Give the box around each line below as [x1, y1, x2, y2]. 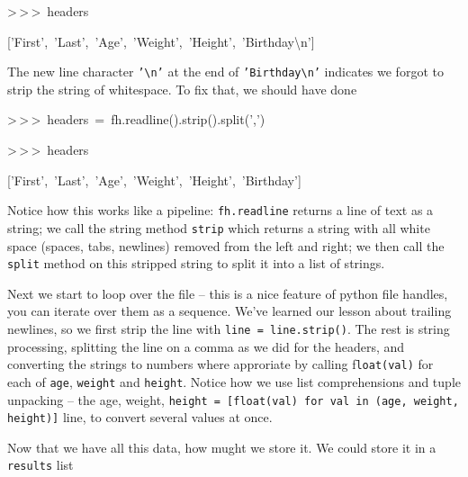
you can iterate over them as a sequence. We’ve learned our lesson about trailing [7, 301, 452, 320]
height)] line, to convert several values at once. [7, 408, 273, 427]
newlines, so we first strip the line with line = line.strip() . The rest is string [7, 319, 450, 337]
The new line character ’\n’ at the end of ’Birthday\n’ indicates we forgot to [7, 62, 444, 81]
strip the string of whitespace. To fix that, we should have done [7, 79, 357, 98]
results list [7, 455, 74, 474]
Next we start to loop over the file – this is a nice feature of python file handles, [7, 283, 448, 302]
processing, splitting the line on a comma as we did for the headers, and [7, 337, 405, 355]
